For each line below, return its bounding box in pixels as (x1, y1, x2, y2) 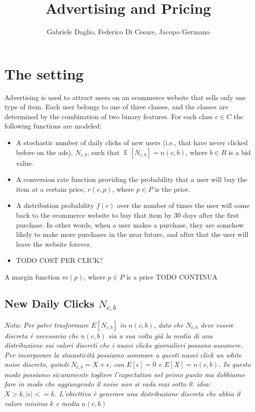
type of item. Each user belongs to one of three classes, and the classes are (4, 102, 228, 112)
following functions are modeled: (4, 121, 102, 131)
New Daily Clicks (4, 295, 95, 310)
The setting (4, 63, 84, 83)
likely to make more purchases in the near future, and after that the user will (16, 229, 249, 239)
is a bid (228, 147, 251, 157)
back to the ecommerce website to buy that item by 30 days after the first (16, 210, 239, 220)
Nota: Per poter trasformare (4, 319, 89, 330)
